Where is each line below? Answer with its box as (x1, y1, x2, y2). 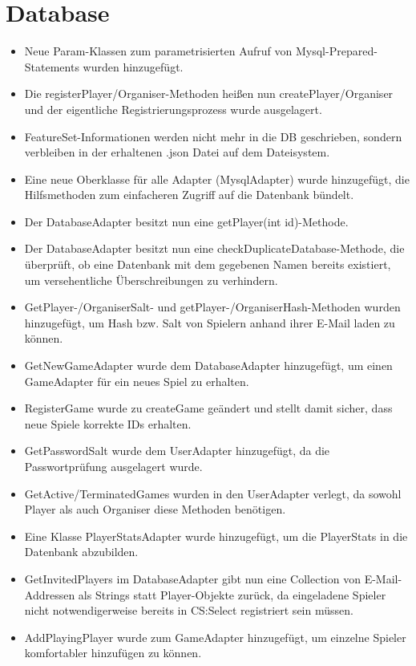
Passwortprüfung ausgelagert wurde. (24, 458, 203, 474)
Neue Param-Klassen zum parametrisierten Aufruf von (24, 43, 293, 59)
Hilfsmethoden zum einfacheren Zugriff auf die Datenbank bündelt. (24, 186, 354, 203)
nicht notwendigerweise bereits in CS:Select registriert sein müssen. (24, 602, 353, 619)
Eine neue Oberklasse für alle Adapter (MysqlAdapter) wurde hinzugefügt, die (24, 170, 410, 187)
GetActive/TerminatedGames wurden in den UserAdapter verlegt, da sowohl (24, 485, 402, 502)
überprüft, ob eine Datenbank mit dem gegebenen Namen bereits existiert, (24, 256, 391, 273)
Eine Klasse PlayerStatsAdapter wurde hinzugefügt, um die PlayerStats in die (24, 527, 408, 544)
